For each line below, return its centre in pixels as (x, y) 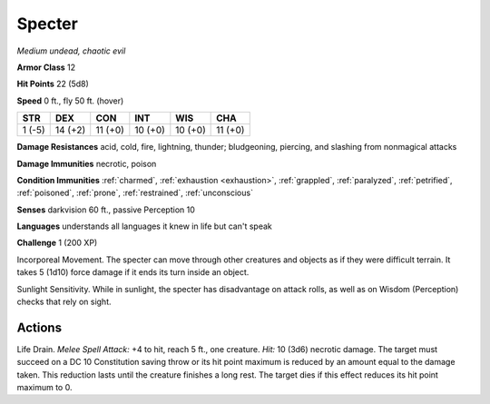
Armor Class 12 (46, 67)
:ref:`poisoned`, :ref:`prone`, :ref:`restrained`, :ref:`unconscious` (135, 193)
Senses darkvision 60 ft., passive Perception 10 (106, 210)
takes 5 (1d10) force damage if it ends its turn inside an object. (133, 272)
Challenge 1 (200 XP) (57, 243)
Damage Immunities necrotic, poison (87, 163)
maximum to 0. (44, 388)
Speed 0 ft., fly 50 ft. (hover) (70, 101)
